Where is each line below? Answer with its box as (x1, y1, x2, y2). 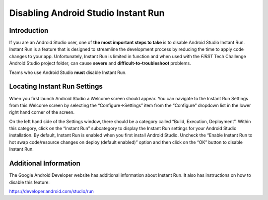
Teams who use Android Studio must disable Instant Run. (9, 69, 127, 75)
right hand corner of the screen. (9, 109, 75, 115)
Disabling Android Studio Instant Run (9, 7, 165, 18)
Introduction (9, 26, 49, 35)
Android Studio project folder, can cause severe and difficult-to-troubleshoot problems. (9, 60, 191, 67)
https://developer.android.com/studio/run (9, 188, 94, 194)
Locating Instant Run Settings (9, 82, 103, 91)
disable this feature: (9, 179, 50, 185)
